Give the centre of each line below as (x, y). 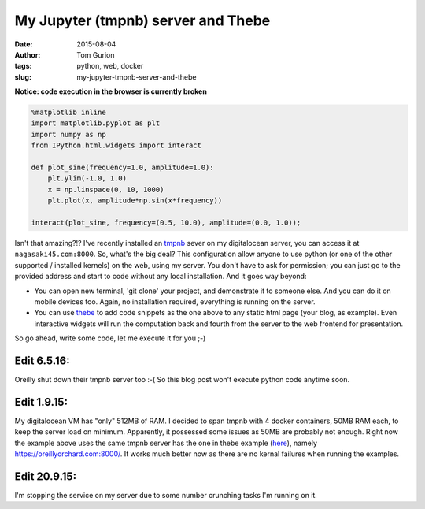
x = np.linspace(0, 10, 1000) (106, 189)
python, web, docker (110, 66)
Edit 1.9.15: (41, 402)
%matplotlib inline (68, 113)
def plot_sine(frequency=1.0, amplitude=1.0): (122, 168)
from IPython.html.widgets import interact (116, 145)
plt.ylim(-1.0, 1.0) (87, 178)
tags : (23, 66)
